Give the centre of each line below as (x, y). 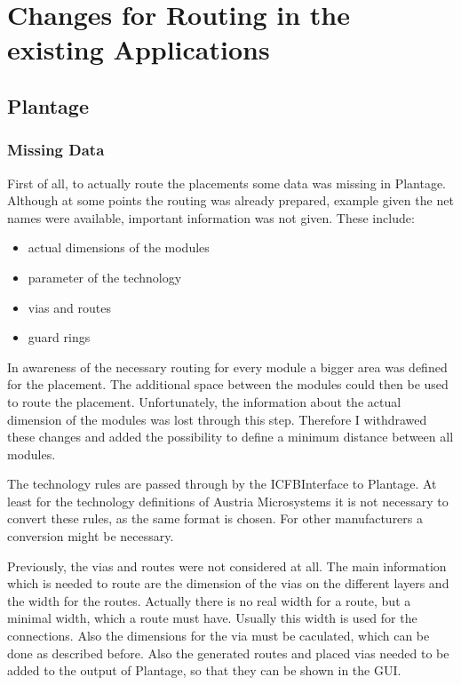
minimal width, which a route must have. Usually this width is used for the (212, 618)
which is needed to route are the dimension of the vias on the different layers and (228, 583)
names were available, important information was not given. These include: (211, 217)
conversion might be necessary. (91, 536)
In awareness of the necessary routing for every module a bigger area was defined (227, 366)
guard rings (59, 337)
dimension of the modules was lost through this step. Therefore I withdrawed (217, 419)
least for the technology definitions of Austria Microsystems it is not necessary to (228, 501)
